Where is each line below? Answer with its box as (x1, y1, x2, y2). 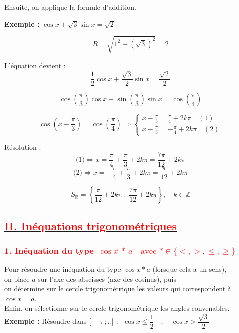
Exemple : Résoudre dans (4, 316, 87, 326)
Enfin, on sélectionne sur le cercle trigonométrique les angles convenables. (4, 303, 230, 313)
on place (4, 273, 30, 284)
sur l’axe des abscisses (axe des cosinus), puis (38, 273, 176, 284)
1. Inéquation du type (4, 244, 94, 256)
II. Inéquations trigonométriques (4, 218, 177, 233)
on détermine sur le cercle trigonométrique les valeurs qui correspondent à (4, 283, 231, 294)
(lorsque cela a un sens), (152, 264, 227, 274)
